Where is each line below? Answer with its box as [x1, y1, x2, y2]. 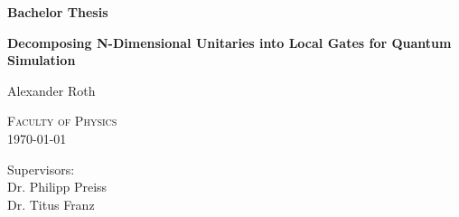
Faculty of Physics [7, 111, 117, 130]
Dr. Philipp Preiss [7, 177, 108, 196]
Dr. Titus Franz [7, 194, 95, 213]
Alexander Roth [7, 80, 96, 99]
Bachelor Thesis [7, 3, 108, 21]
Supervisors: [7, 159, 75, 178]
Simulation [7, 51, 76, 70]
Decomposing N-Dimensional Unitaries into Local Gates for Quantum [7, 33, 452, 52]
